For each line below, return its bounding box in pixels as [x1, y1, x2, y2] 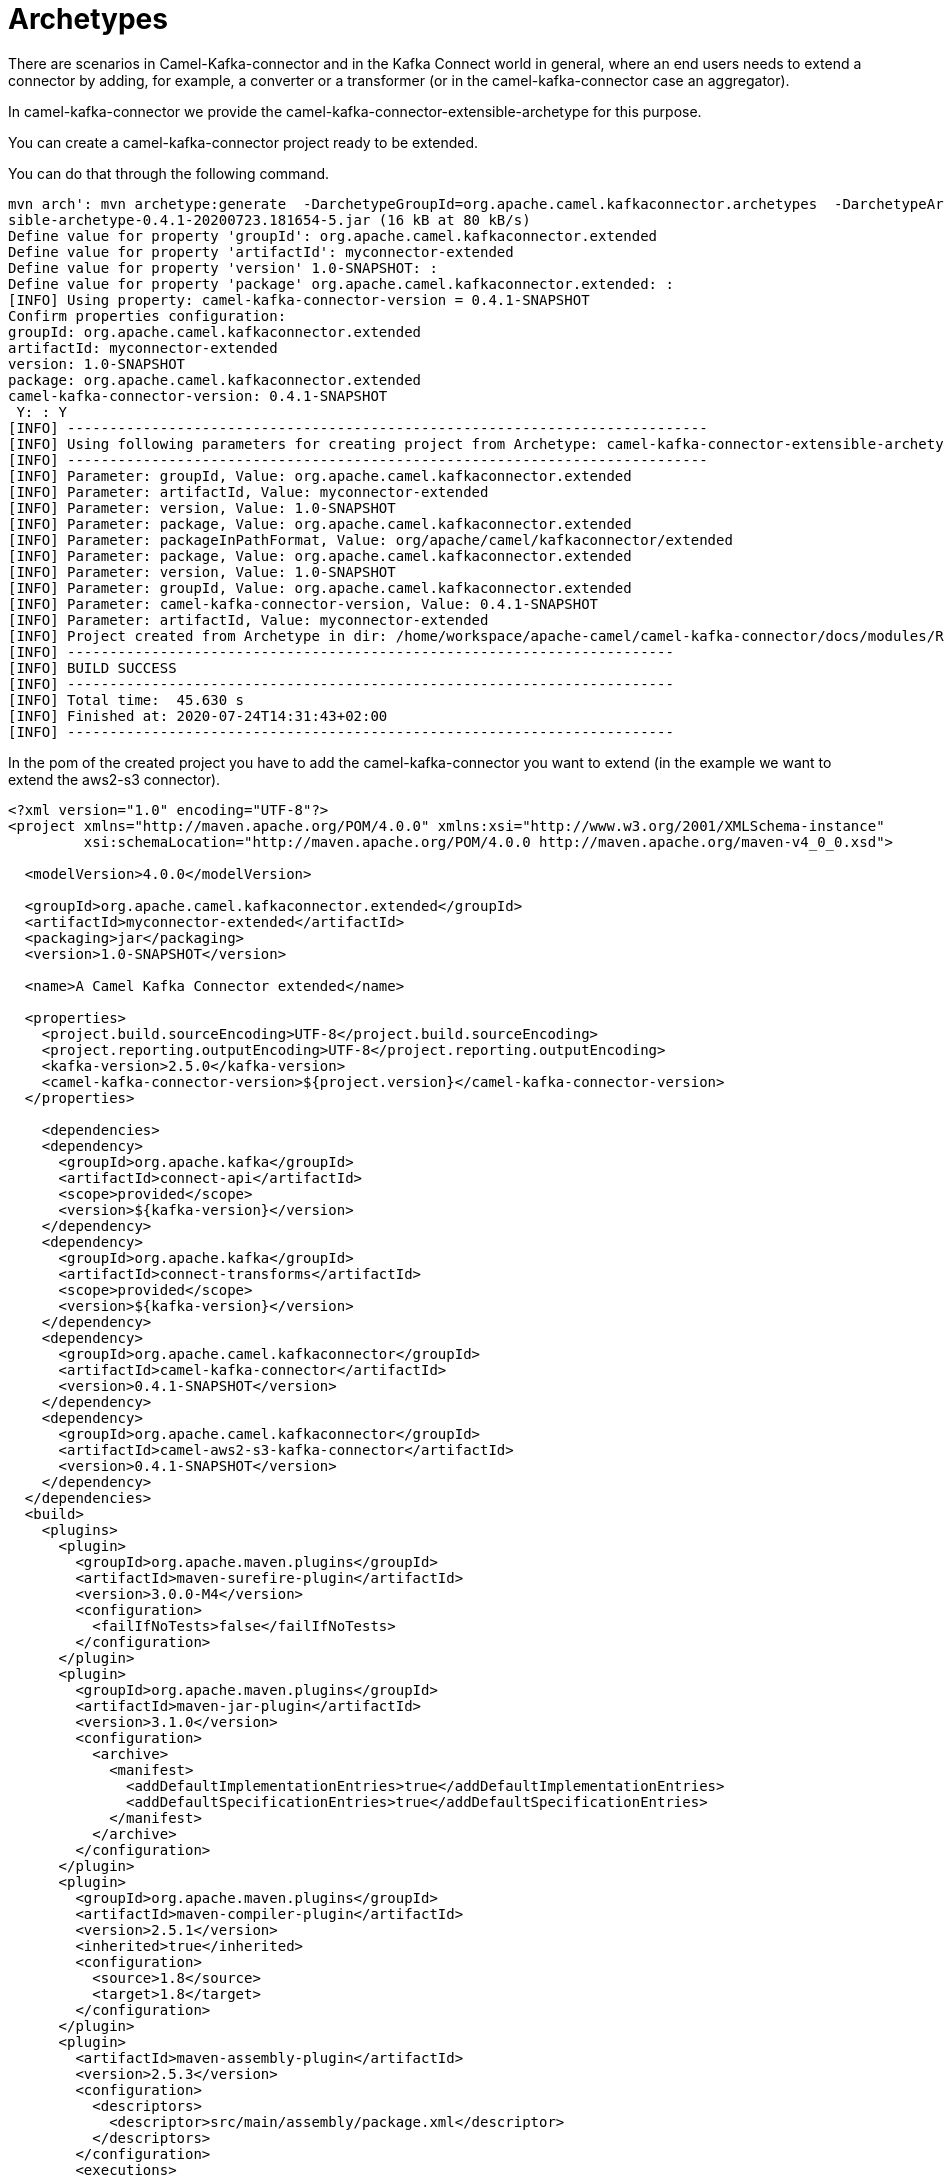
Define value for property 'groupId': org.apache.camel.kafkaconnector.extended [8, 227, 658, 244]
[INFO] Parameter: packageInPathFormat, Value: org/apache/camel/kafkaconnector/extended [8, 531, 733, 548]
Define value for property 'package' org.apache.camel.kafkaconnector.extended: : [8, 275, 674, 292]
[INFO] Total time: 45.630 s [8, 691, 245, 708]
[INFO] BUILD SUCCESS [8, 659, 177, 676]
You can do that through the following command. [8, 164, 330, 182]
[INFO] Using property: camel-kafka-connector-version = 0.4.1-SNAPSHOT [8, 291, 590, 308]
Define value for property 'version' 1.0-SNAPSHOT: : [8, 259, 438, 276]
